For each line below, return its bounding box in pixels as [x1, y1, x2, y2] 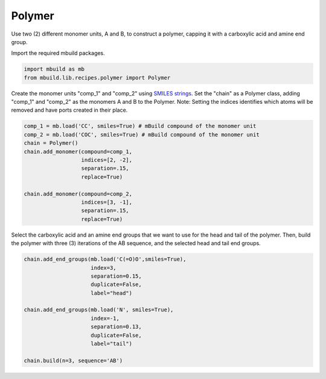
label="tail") [91, 340, 133, 347]
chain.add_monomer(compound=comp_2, [24, 190, 133, 197]
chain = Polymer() [24, 139, 78, 147]
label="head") [91, 290, 133, 296]
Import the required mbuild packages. [11, 49, 105, 57]
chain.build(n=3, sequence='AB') [24, 357, 123, 364]
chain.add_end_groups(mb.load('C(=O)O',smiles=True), [24, 256, 187, 263]
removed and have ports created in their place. [11, 106, 128, 114]
